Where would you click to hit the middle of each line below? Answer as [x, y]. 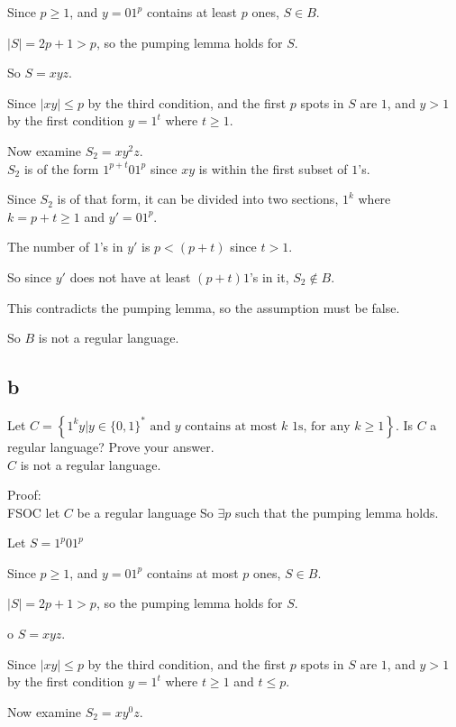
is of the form [61, 168]
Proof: [24, 495]
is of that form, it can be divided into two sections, [198, 199]
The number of [49, 247]
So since [30, 276]
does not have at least [130, 276]
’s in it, [269, 276]
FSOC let [34, 512]
